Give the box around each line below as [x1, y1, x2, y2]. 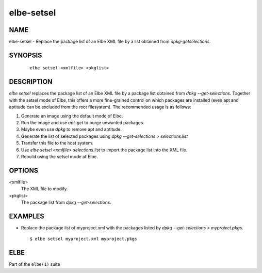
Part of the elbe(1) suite [9, 261, 60, 267]
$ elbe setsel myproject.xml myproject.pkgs [30, 236, 138, 242]
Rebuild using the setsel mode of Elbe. [21, 153, 98, 160]
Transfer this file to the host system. [21, 140, 93, 146]
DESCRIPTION [9, 78, 53, 86]
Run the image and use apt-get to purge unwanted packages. [21, 119, 145, 126]
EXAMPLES [9, 212, 45, 220]
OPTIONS [9, 166, 38, 175]
